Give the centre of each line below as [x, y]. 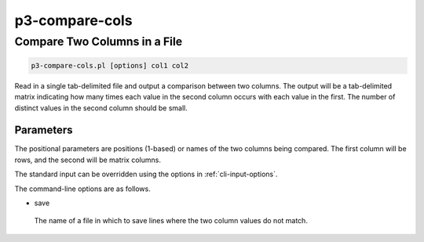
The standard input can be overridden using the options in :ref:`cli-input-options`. [146, 174]
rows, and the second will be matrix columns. [88, 160]
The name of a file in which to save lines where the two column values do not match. [171, 221]
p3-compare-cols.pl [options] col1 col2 [110, 65]
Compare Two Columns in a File [99, 42]
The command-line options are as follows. [82, 189]
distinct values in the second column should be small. [101, 108]
